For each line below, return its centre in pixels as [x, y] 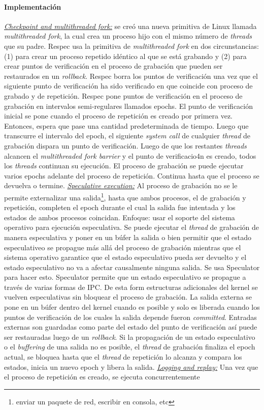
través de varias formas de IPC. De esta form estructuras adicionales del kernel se [131, 287]
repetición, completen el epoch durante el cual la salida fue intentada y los [120, 207]
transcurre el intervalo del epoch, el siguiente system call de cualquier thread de [127, 136]
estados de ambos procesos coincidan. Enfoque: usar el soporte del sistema [120, 217]
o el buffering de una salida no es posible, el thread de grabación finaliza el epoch [130, 347]
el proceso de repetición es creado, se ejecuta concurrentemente [102, 377]
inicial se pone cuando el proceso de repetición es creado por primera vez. [118, 116]
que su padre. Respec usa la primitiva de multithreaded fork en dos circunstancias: [131, 46]
